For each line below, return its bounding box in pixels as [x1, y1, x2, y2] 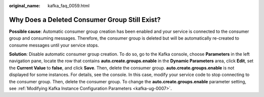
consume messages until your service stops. [9, 42, 99, 48]
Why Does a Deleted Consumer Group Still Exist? [9, 15, 161, 24]
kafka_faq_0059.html [47, 3, 90, 8]
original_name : [9, 3, 41, 8]
